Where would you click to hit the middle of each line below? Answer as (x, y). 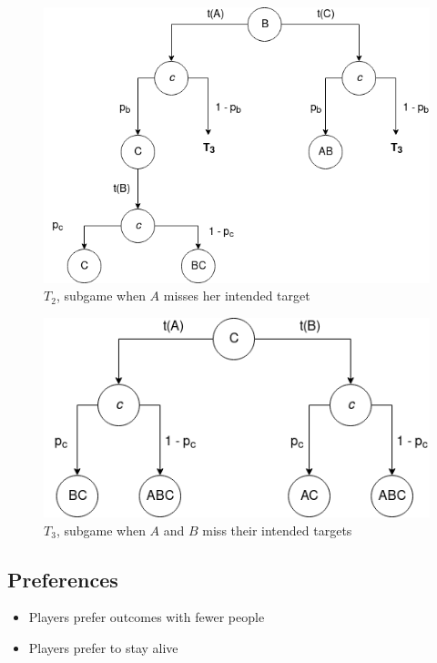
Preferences (63, 579)
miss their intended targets (277, 530)
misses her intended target (237, 296)
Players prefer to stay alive (103, 647)
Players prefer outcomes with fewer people (147, 617)
